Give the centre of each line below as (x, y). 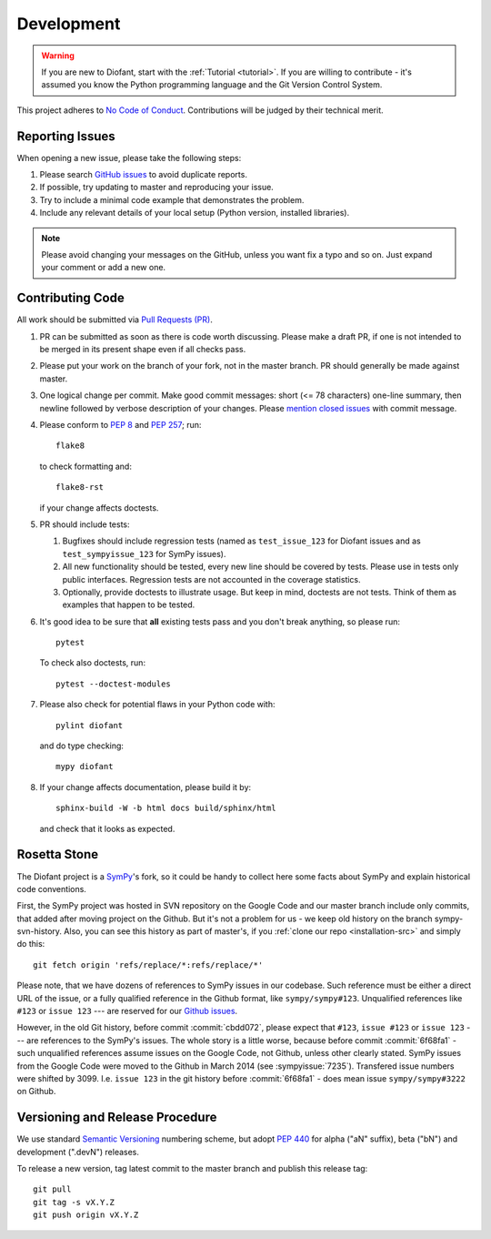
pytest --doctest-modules (114, 684)
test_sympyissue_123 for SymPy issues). (144, 553)
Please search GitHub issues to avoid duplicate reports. (143, 175)
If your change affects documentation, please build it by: (145, 787)
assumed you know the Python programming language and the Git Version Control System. (212, 85)
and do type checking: (82, 746)
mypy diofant (85, 767)
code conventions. (51, 889)
